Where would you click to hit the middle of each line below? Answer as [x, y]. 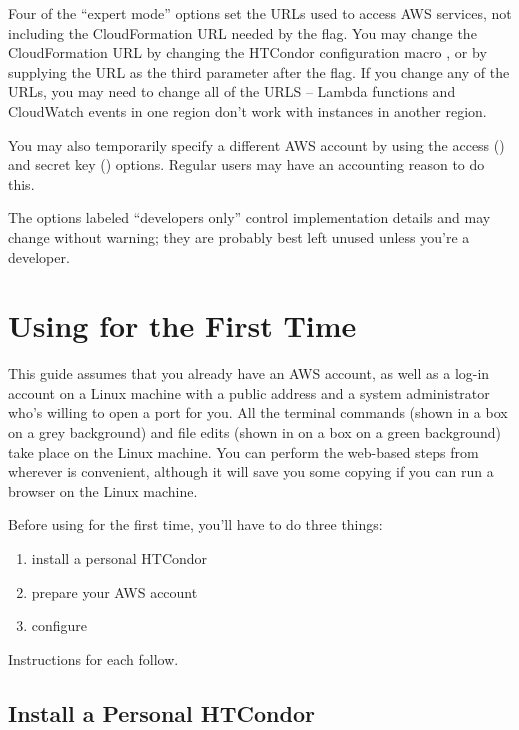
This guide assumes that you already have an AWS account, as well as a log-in [249, 373]
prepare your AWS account [114, 591]
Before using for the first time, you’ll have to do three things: [195, 524]
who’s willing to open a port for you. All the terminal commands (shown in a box [258, 412]
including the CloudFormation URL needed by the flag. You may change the [242, 32]
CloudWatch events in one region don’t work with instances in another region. [247, 110]
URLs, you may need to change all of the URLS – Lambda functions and [232, 91]
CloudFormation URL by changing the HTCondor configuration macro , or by [247, 52]
